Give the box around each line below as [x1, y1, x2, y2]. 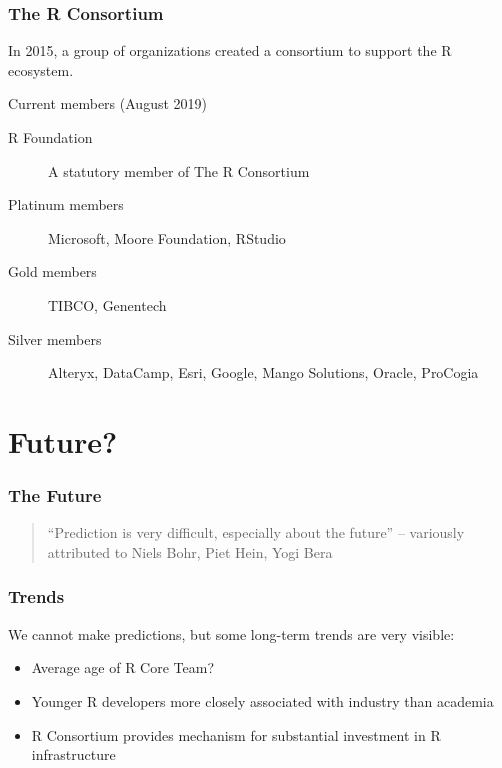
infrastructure [31, 744, 116, 765]
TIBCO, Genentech [48, 294, 167, 315]
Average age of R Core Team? [31, 657, 215, 678]
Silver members [8, 328, 102, 349]
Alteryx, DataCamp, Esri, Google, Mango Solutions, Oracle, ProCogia [48, 362, 479, 383]
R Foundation [8, 127, 93, 147]
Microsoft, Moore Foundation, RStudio [48, 227, 286, 248]
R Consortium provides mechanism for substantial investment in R [31, 724, 441, 745]
